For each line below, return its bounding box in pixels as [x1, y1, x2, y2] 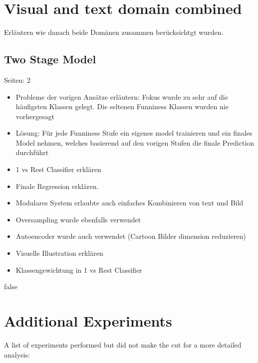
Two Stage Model [4, 51, 96, 67]
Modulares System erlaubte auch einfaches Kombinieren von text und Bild [15, 197, 244, 208]
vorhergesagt [15, 111, 54, 121]
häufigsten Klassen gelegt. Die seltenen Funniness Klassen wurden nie [15, 101, 229, 112]
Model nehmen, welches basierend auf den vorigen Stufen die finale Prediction [15, 137, 255, 148]
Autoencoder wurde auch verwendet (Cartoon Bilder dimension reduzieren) [15, 231, 246, 241]
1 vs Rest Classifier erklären [15, 164, 101, 175]
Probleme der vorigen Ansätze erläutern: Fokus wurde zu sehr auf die [15, 91, 228, 102]
